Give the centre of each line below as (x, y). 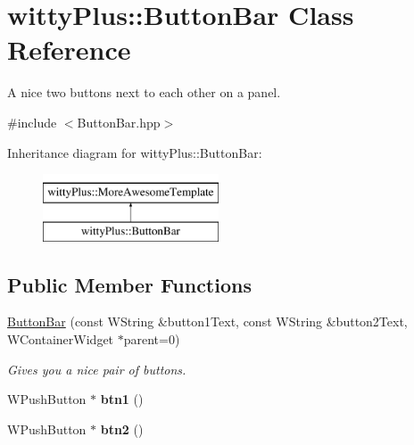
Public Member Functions (129, 284)
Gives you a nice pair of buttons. (97, 369)
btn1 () (122, 399)
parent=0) (152, 339)
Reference (69, 49)
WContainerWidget (61, 339)
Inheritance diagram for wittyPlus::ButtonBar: (135, 152)
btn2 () (122, 429)
